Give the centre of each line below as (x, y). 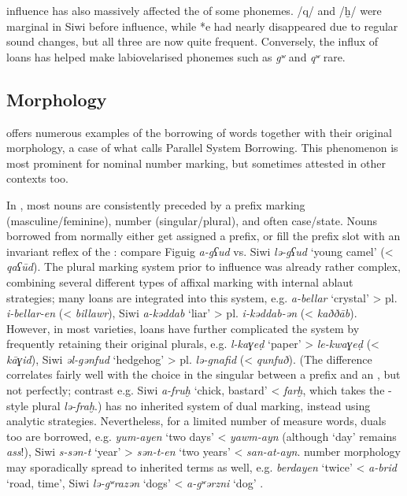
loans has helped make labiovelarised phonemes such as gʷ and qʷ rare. (176, 56)
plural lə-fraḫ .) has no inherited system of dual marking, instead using (201, 405)
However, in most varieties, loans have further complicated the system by (183, 328)
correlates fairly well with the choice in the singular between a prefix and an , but (203, 374)
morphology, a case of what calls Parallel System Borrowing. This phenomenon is (202, 148)
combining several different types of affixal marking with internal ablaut (180, 281)
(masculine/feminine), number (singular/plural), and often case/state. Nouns (192, 220)
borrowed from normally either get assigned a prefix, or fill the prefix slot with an (203, 236)
